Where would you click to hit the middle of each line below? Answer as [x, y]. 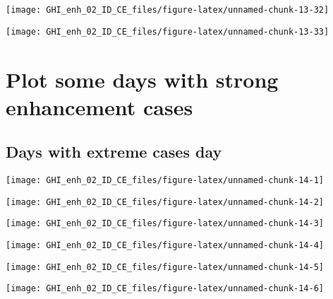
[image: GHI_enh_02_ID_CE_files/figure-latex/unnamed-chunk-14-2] [165, 202]
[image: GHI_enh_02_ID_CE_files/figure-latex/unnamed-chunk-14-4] [165, 246]
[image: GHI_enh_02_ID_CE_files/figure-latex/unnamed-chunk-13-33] [168, 31]
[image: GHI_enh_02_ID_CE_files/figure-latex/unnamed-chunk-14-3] [165, 224]
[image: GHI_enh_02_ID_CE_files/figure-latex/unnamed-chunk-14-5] [165, 267]
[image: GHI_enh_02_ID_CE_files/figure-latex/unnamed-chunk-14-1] [165, 181]
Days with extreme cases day [114, 152]
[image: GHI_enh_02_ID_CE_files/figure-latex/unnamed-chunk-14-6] [165, 289]
